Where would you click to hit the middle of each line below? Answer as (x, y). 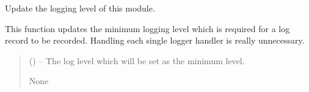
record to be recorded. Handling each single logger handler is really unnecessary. (155, 40)
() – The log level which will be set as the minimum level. (137, 60)
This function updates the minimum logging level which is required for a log (147, 28)
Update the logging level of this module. (80, 8)
